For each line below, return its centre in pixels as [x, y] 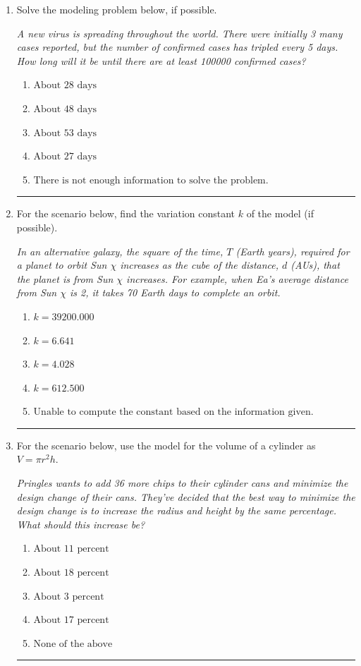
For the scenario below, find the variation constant [126, 213]
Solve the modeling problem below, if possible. [117, 9]
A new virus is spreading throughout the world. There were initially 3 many [179, 33]
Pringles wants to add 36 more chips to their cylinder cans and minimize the [182, 483]
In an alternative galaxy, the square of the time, [120, 251]
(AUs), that [315, 265]
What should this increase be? [81, 524]
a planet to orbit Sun [62, 265]
